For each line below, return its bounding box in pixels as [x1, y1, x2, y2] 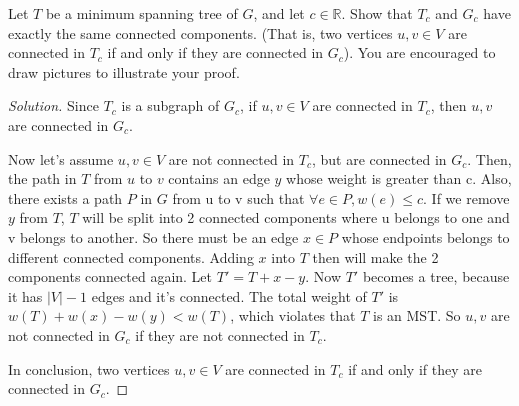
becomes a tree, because [362, 266, 510, 287]
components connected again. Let [8, 266, 213, 287]
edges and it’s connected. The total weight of [91, 285, 367, 306]
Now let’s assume [8, 148, 114, 169]
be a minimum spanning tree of [45, 3, 238, 23]
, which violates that [230, 305, 356, 326]
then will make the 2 [312, 246, 439, 267]
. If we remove [423, 187, 510, 208]
